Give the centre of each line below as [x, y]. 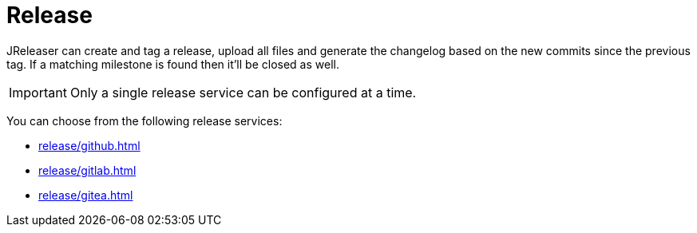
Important [38, 92]
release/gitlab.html [87, 170]
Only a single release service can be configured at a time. [243, 92]
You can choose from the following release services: [145, 120]
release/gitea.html [86, 195]
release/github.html [89, 145]
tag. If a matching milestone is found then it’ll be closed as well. [173, 64]
